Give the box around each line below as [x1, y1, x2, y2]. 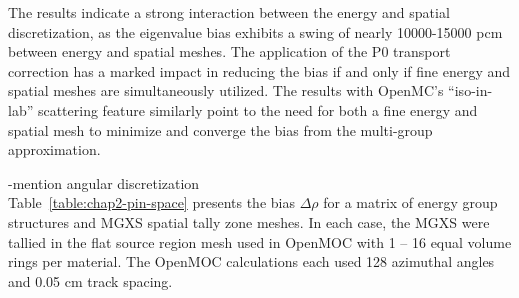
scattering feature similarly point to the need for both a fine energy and [37, 99, 478, 120]
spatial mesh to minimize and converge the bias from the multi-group [8, 119, 433, 140]
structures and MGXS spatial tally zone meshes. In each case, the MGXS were [8, 211, 490, 232]
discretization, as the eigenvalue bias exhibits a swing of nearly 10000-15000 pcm [8, 21, 503, 42]
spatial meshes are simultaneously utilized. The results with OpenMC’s [8, 80, 444, 101]
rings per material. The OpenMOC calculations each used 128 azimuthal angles [8, 251, 495, 272]
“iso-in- [448, 80, 493, 101]
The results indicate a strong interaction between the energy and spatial [8, 2, 450, 22]
